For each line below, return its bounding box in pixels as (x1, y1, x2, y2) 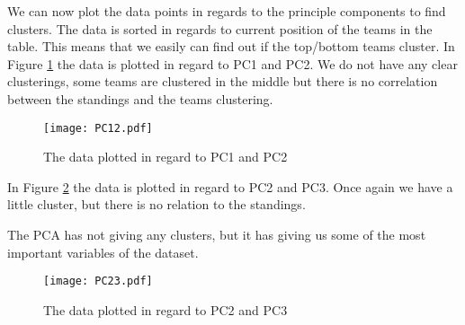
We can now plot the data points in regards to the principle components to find (7, 2, 446, 20)
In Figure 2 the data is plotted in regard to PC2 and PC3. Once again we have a (7, 177, 453, 196)
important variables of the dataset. (7, 242, 199, 261)
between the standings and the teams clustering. (7, 89, 273, 108)
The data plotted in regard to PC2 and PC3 (43, 300, 288, 319)
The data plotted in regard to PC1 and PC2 (43, 147, 288, 166)
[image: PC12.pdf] (43, 121, 153, 135)
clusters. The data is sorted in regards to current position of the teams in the (7, 19, 433, 38)
